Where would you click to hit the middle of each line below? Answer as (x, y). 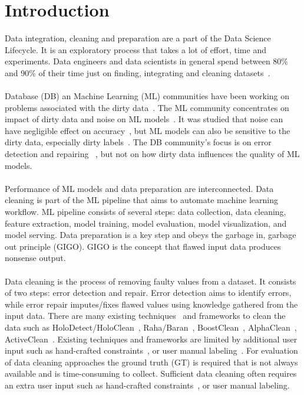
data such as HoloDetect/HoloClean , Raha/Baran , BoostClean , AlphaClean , (151, 327)
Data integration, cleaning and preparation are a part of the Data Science (138, 38)
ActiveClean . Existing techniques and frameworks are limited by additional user (151, 339)
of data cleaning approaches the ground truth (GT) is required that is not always (151, 362)
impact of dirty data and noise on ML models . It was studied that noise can (144, 119)
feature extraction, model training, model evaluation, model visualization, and (146, 223)
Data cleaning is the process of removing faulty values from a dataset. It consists (151, 281)
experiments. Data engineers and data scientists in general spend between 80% (147, 61)
